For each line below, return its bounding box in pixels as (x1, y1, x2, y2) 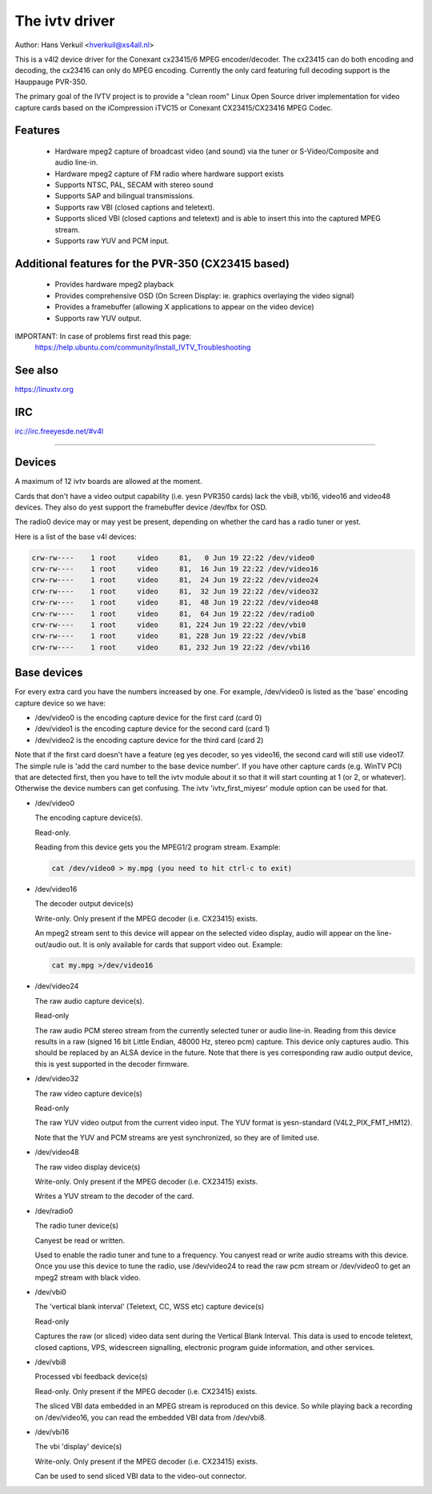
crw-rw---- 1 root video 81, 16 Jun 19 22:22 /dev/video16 (31, 565, 319, 573)
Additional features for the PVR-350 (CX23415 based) (14, 257, 290, 270)
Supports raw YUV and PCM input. (54, 236, 170, 246)
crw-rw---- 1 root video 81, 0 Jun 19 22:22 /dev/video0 (31, 553, 315, 562)
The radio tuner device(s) (34, 1220, 119, 1231)
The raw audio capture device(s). (34, 996, 145, 1005)
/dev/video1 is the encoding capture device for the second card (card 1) (34, 724, 270, 733)
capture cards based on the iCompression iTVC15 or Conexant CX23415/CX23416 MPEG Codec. (14, 102, 334, 112)
